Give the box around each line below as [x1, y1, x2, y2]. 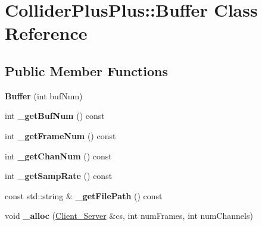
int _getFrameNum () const [5, 129, 116, 142]
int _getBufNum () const [5, 109, 105, 122]
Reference [5, 21, 88, 45]
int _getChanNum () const [5, 149, 112, 162]
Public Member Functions [5, 61, 168, 80]
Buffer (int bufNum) [5, 89, 83, 102]
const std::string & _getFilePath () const [5, 189, 163, 202]
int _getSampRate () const [5, 169, 113, 182]
